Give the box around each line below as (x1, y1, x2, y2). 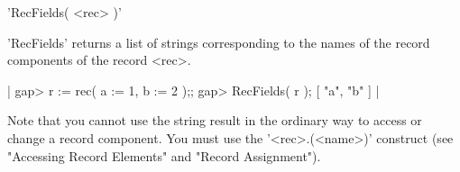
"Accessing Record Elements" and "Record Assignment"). (7, 146, 321, 165)
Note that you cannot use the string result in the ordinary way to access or (7, 111, 422, 130)
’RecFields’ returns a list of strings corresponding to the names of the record (7, 32, 430, 51)
